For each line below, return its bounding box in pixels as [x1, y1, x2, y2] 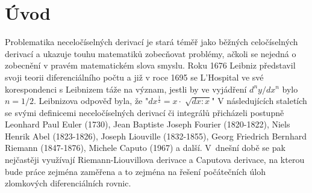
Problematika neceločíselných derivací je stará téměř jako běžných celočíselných [5, 35, 298, 48]
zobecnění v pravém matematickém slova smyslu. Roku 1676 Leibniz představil [5, 59, 296, 72]
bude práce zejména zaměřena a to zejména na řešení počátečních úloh [5, 165, 266, 177]
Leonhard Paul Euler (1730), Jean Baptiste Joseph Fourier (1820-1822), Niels [5, 118, 290, 130]
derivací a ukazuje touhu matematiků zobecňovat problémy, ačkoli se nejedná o [5, 47, 296, 60]
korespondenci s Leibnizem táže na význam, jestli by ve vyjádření [5, 82, 247, 95]
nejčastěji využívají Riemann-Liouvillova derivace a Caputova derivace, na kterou [5, 153, 305, 166]
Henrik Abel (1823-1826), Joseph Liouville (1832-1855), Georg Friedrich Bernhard [5, 129, 307, 142]
